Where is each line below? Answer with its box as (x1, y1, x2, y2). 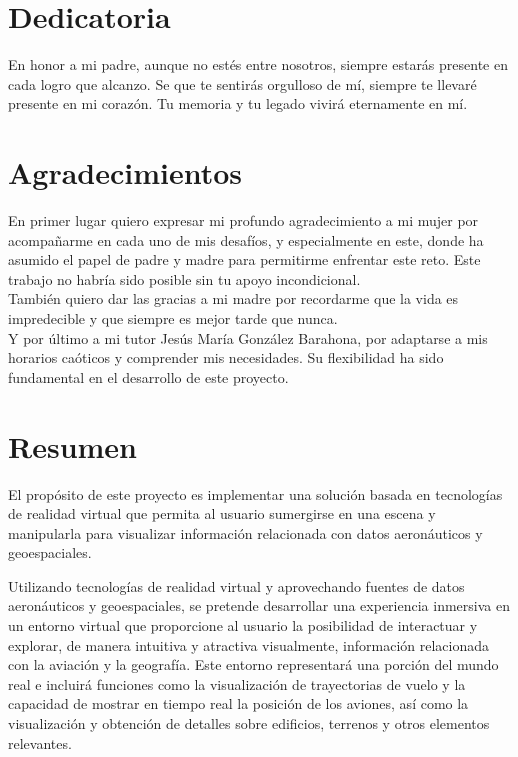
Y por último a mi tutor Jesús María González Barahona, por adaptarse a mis (8, 327, 488, 348)
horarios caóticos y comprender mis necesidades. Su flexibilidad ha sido (8, 347, 444, 368)
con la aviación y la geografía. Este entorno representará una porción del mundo (8, 654, 499, 675)
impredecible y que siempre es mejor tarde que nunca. (8, 308, 338, 328)
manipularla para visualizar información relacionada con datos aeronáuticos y (8, 522, 483, 543)
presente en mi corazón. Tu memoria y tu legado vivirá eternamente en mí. (8, 93, 468, 114)
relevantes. (8, 732, 72, 753)
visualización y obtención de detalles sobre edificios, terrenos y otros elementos (8, 713, 490, 734)
